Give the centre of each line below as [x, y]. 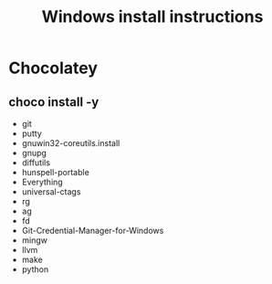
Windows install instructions [152, 17]
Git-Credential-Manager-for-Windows [93, 231]
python [35, 269]
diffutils [36, 163]
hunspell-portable [56, 172]
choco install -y [54, 102]
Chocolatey [53, 68]
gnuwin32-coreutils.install [71, 143]
